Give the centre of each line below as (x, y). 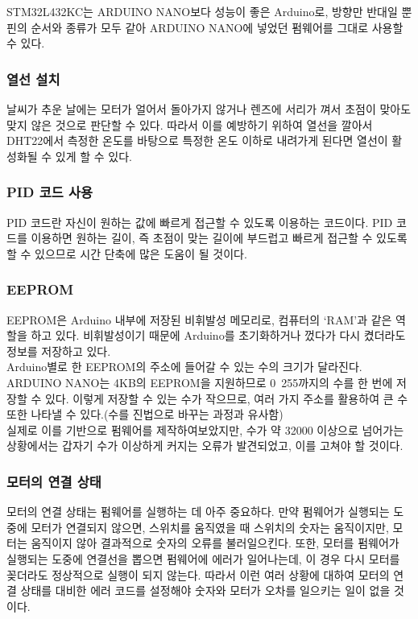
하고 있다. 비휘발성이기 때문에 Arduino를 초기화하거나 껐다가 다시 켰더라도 (218, 335)
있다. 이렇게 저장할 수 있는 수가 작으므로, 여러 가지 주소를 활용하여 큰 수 (226, 398)
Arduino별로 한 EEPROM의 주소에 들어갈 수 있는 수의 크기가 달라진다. (184, 367)
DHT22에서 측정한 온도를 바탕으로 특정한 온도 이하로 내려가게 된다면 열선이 (197, 140)
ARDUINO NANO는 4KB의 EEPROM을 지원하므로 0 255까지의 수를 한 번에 (200, 382)
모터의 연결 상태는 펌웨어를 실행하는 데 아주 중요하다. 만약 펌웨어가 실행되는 (198, 512)
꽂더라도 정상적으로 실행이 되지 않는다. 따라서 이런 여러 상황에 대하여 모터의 (198, 574)
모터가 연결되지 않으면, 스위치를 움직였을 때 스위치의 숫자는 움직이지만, (210, 527)
